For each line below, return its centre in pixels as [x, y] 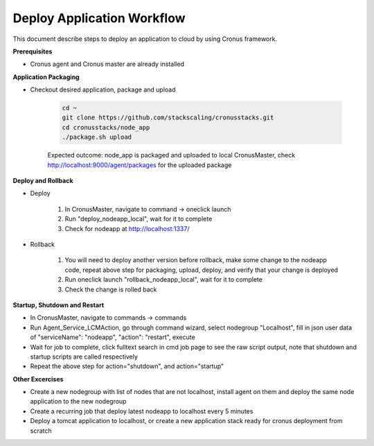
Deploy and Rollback [43, 181]
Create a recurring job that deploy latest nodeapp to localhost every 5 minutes [142, 411]
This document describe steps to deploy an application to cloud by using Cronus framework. [145, 39]
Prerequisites [33, 51]
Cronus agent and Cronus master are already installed [107, 64]
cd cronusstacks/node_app [106, 127]
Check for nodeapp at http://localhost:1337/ [127, 228]
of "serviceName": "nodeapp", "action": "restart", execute [113, 337]
